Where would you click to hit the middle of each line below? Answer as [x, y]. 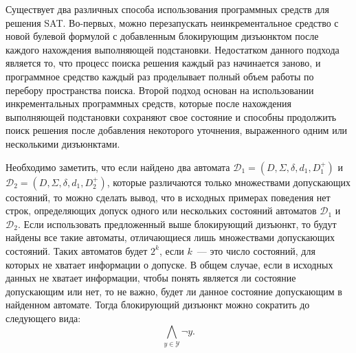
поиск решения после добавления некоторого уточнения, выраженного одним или [177, 130]
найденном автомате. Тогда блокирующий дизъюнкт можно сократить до [158, 305]
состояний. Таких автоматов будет [77, 250]
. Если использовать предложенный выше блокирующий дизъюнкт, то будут [177, 224]
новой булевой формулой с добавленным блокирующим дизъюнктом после [162, 36]
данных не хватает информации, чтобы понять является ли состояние [151, 278]
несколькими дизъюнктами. [63, 143]
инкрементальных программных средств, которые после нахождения [149, 103]
